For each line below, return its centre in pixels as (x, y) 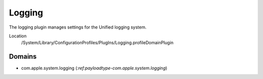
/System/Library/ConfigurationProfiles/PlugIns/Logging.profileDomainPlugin (97, 43)
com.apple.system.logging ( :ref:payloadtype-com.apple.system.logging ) (94, 68)
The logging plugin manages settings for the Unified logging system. (78, 27)
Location (18, 36)
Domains (23, 56)
